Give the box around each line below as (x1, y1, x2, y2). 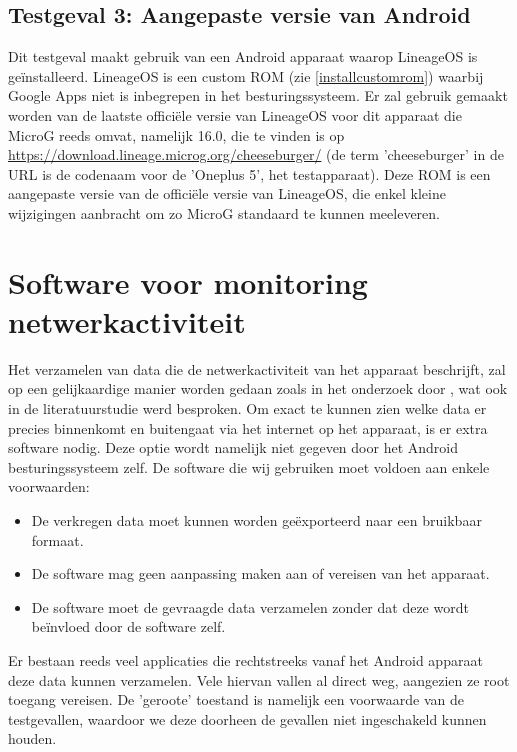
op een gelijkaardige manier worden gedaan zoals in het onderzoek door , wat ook (8, 378, 508, 399)
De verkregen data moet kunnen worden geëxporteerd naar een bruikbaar (31, 510, 482, 531)
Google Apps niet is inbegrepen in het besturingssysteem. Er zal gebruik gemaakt (8, 85, 508, 106)
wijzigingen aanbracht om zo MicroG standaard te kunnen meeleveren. (8, 202, 440, 223)
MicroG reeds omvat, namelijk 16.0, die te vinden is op (8, 124, 345, 145)
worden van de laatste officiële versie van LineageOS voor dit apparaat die (8, 104, 462, 125)
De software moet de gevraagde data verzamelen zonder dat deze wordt (31, 596, 469, 617)
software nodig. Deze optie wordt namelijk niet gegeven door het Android (8, 437, 458, 458)
